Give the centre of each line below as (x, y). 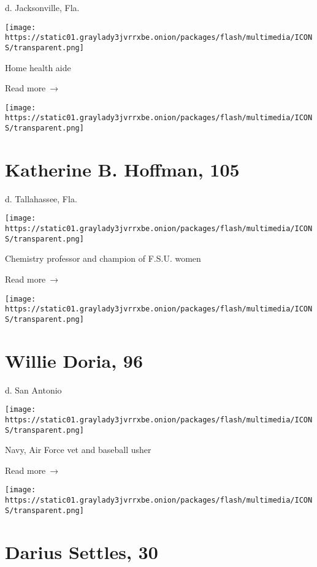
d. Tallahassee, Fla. (41, 198)
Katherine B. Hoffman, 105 (122, 169)
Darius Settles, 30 (82, 551)
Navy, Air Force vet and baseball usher (78, 450)
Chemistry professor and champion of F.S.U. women (103, 258)
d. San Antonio (33, 390)
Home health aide (38, 67)
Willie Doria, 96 (74, 360)
